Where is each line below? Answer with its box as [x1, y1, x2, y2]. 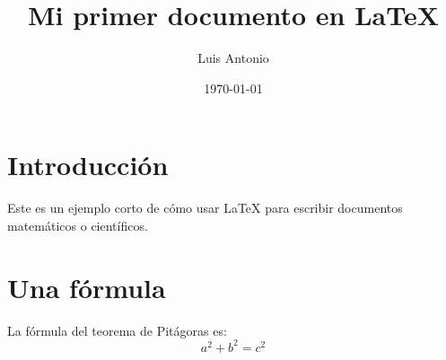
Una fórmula [7, 268, 166, 305]
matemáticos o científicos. [7, 215, 148, 234]
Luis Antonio [197, 48, 269, 67]
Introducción [7, 146, 169, 183]
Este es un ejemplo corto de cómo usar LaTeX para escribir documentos [7, 198, 403, 217]
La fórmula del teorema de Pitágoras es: [7, 320, 227, 339]
